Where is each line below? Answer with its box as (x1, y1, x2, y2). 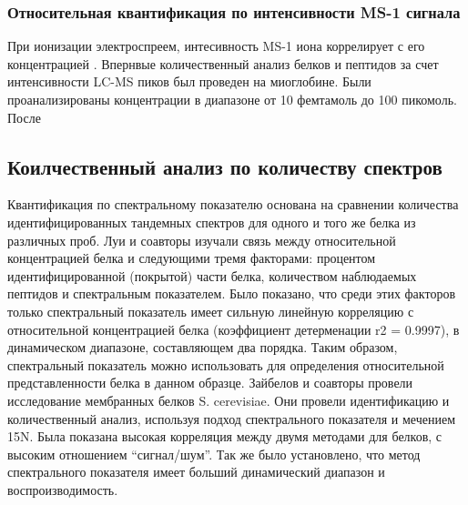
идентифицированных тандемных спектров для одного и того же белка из (7, 212, 416, 231)
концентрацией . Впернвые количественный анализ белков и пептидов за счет (7, 54, 439, 73)
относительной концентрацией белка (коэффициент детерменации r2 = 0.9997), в (7, 319, 460, 338)
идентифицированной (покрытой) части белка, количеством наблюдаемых (7, 266, 417, 285)
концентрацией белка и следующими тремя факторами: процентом (7, 248, 376, 268)
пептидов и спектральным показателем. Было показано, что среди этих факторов (7, 284, 455, 303)
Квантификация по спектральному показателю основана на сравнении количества (7, 195, 459, 214)
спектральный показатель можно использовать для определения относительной (7, 355, 444, 374)
